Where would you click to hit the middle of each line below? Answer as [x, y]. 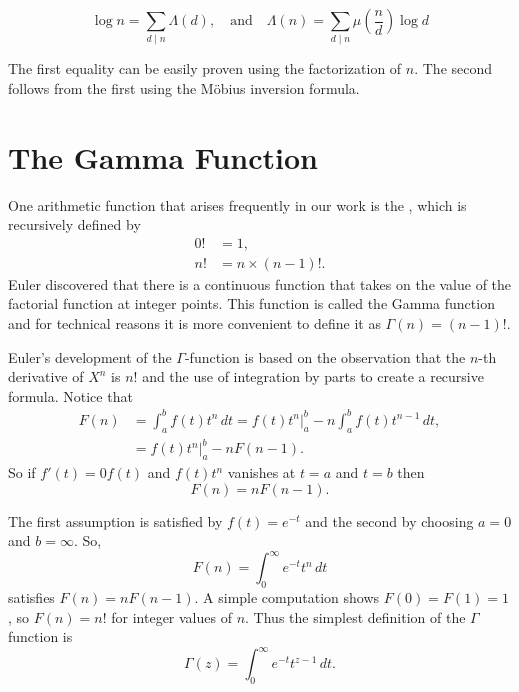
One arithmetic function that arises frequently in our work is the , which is [237, 204]
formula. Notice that [70, 395]
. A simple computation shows [287, 597]
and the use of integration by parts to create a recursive [313, 376]
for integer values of [171, 616]
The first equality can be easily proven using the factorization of [205, 68]
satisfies [31, 597]
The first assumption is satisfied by [115, 520]
